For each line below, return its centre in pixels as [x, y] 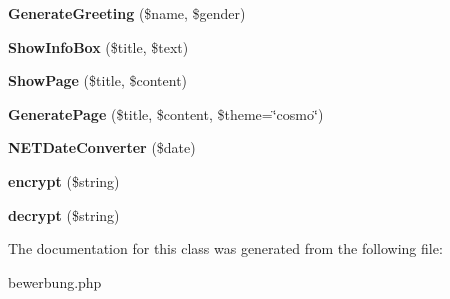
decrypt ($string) [64, 214]
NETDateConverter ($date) [102, 147]
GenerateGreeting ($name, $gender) [127, 13]
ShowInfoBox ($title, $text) [98, 46]
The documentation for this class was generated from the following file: [225, 248]
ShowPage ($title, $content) [98, 80]
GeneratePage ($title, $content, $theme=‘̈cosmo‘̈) [166, 113]
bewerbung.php [55, 281]
